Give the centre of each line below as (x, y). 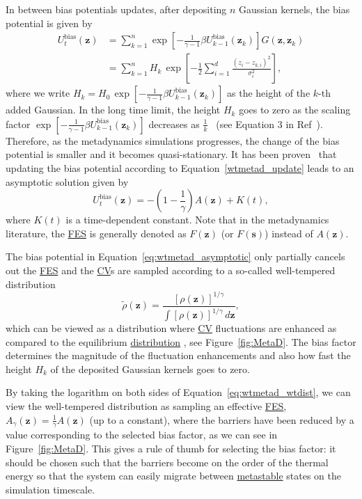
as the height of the (269, 93)
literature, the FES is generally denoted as (96, 233)
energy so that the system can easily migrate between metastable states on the (173, 476)
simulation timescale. (50, 489)
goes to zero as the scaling (295, 110)
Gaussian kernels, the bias (294, 9)
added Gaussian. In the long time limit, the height (113, 110)
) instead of (289, 233)
